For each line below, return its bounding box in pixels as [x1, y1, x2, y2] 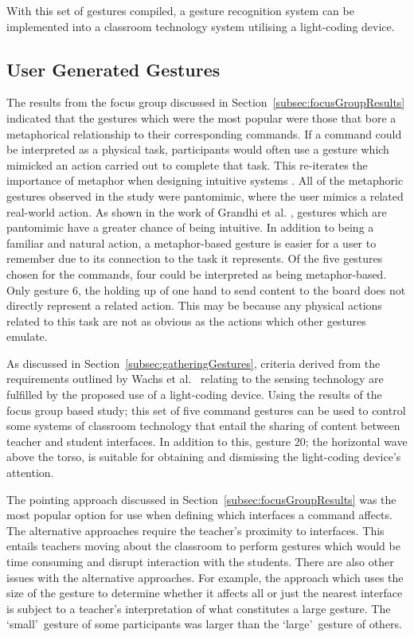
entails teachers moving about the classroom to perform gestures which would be [6, 537, 400, 554]
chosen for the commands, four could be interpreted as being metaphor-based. [6, 265, 387, 282]
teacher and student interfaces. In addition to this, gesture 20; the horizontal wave [6, 432, 408, 449]
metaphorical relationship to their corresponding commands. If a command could [6, 125, 402, 142]
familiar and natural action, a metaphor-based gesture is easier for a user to [6, 234, 377, 251]
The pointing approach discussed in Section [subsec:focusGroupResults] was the [6, 490, 396, 507]
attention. [6, 464, 54, 481]
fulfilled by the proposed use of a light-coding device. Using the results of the [6, 386, 382, 403]
